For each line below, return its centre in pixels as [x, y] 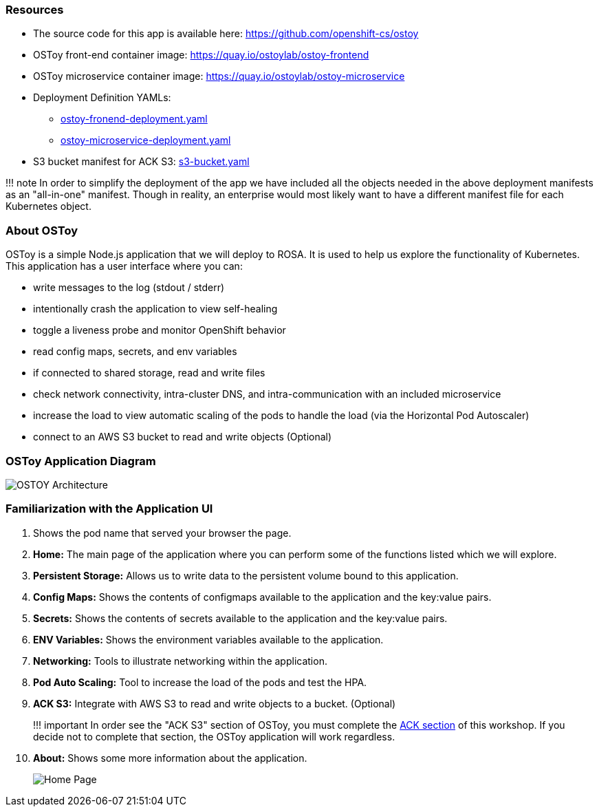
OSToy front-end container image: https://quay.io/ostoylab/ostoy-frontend [201, 55]
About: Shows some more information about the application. [170, 758]
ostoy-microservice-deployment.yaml [146, 140]
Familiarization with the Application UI [109, 509]
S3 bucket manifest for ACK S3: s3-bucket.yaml [141, 162]
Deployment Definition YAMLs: [102, 98]
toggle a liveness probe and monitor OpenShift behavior [160, 330]
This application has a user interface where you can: [124, 266]
